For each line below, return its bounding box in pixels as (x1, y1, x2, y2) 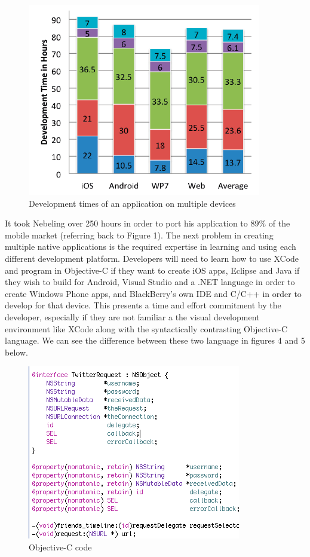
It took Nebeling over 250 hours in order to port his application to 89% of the (5, 217, 290, 229)
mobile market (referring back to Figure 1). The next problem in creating (5, 228, 274, 241)
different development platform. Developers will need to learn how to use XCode (5, 252, 299, 264)
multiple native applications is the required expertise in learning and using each (5, 240, 296, 253)
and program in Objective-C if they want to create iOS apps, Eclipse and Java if (5, 264, 300, 276)
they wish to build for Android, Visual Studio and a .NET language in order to (5, 276, 295, 288)
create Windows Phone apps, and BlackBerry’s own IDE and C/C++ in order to (5, 287, 302, 299)
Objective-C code (29, 540, 92, 553)
